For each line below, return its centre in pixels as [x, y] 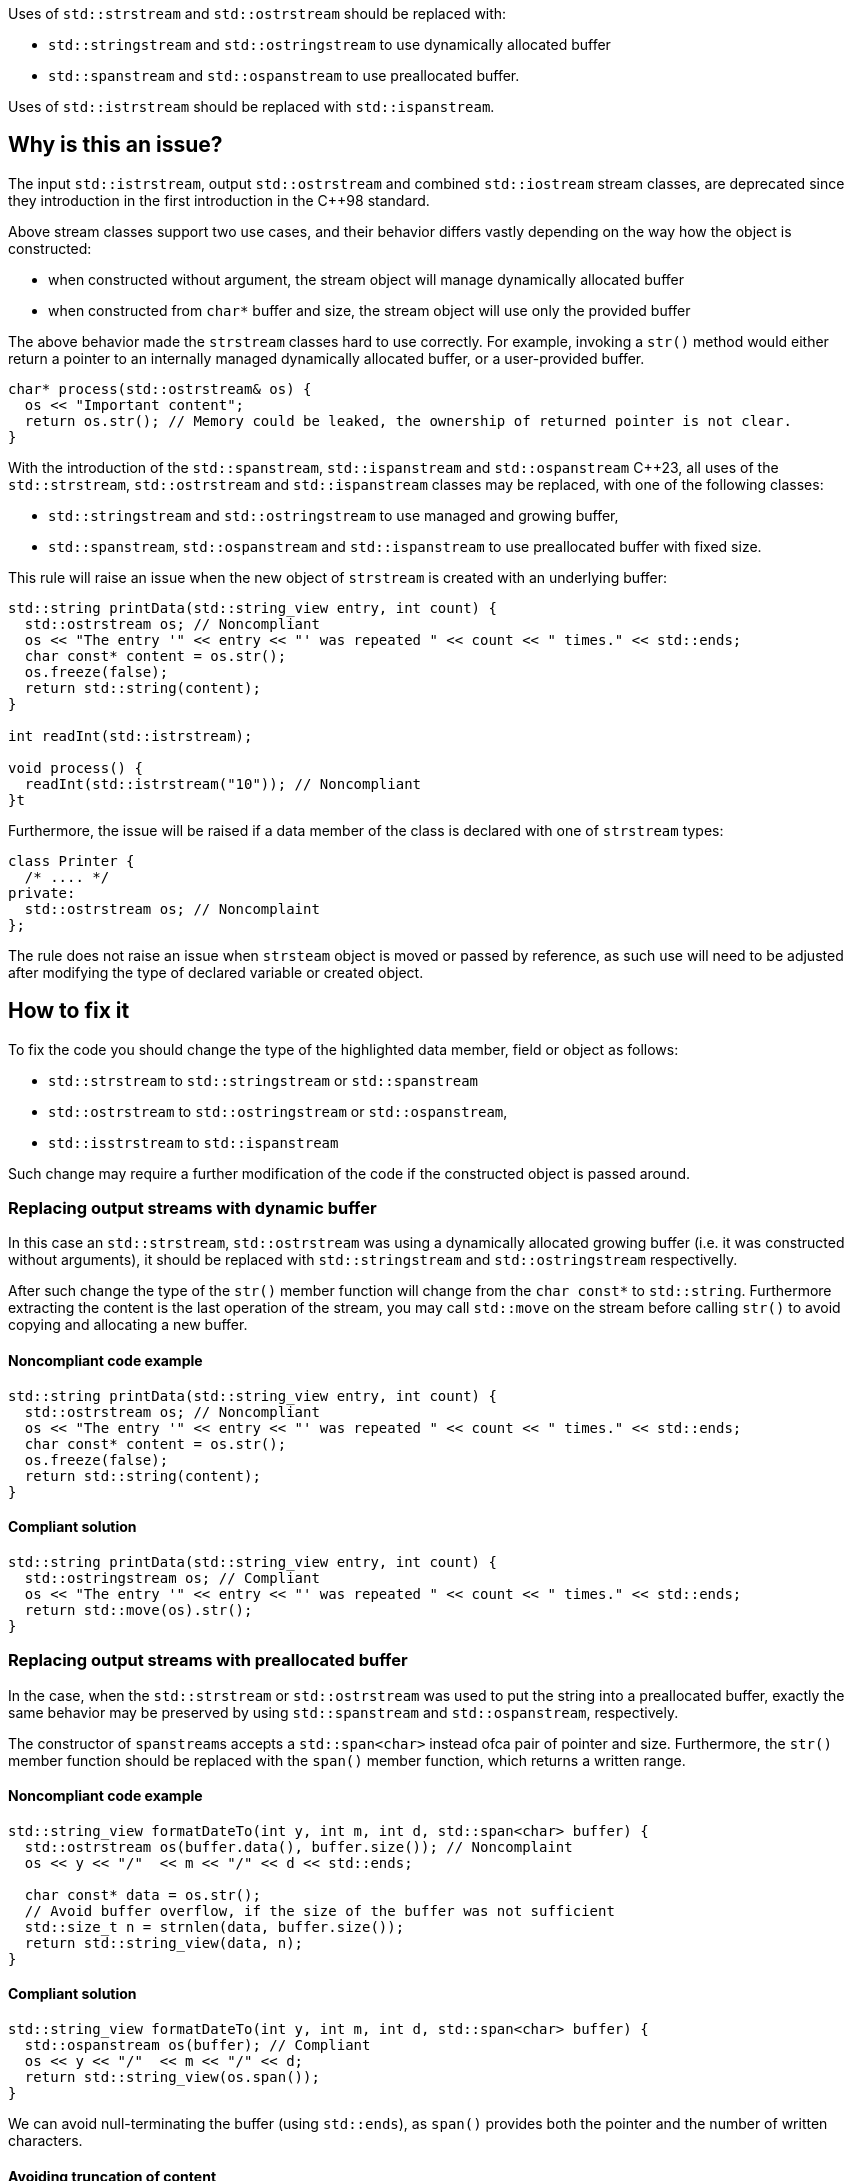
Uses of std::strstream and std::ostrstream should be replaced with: [257, 13]
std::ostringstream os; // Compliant [172, 1577]
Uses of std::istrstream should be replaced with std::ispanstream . [251, 106]
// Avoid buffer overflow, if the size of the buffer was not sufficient [319, 1910]
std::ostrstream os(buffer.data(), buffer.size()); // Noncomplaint [298, 1846]
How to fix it [69, 1011]
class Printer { [71, 860]
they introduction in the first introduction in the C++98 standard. [219, 200]
